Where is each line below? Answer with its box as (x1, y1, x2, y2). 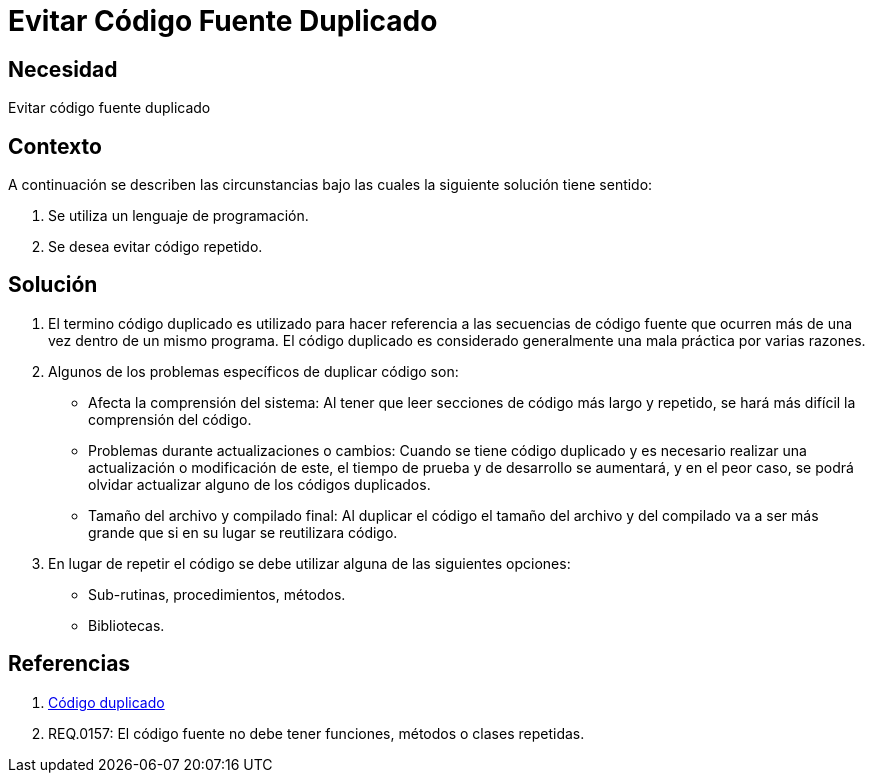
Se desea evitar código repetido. (48, 238, 263, 256)
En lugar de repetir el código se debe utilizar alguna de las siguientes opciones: (48, 554, 571, 572)
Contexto (8, 133, 102, 159)
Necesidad (8, 56, 118, 82)
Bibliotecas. (88, 616, 165, 634)
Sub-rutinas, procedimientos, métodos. (88, 585, 346, 603)
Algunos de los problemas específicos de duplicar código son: (48, 362, 459, 380)
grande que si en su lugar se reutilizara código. (88, 523, 398, 541)
